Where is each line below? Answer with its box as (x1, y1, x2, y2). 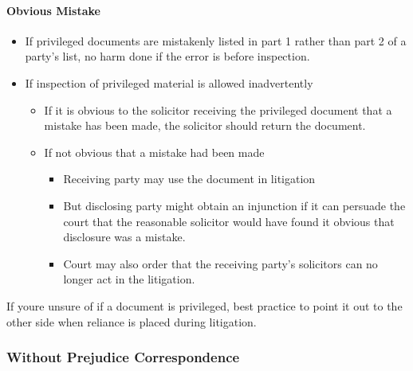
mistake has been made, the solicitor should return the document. (44, 117, 366, 134)
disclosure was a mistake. (63, 228, 186, 245)
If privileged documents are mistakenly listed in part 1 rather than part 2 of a (25, 32, 407, 49)
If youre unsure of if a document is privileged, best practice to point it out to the (6, 297, 403, 314)
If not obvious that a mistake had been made (44, 143, 265, 160)
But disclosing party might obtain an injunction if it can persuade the (63, 197, 406, 213)
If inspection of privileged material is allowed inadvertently (25, 74, 313, 91)
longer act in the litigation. (63, 271, 195, 287)
